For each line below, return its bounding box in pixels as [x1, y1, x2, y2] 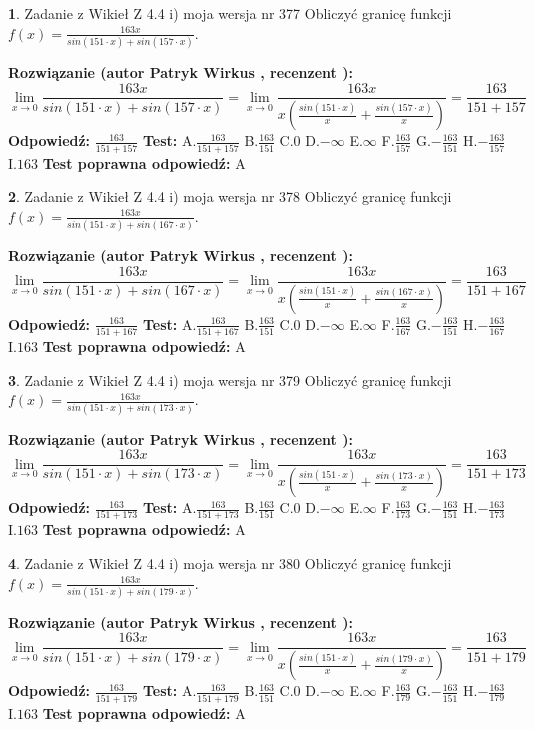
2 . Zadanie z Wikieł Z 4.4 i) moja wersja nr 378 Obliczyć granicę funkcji [8, 186, 452, 207]
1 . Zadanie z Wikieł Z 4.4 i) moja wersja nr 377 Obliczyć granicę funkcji [8, 3, 452, 23]
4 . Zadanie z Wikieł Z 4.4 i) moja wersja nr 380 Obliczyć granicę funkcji [8, 552, 452, 573]
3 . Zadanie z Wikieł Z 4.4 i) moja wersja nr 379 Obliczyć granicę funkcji [8, 369, 452, 390]
